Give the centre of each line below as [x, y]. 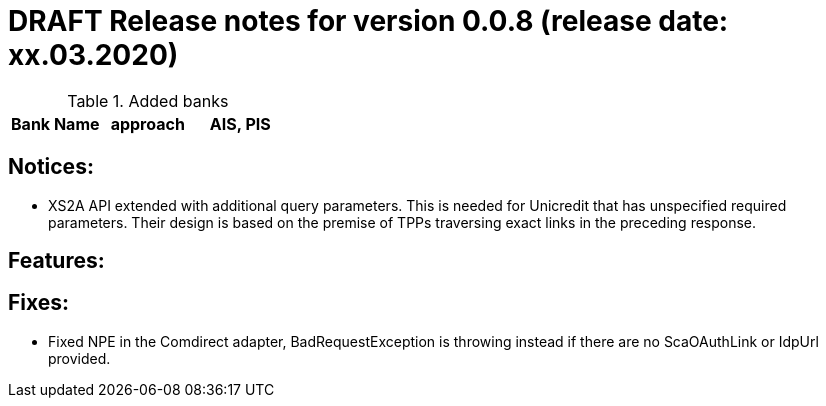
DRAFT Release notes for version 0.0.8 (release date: [368, 21]
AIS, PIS [240, 123]
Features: [56, 261]
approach [147, 123]
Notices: [51, 167]
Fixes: [39, 303]
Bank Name [55, 123]
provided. [79, 358]
